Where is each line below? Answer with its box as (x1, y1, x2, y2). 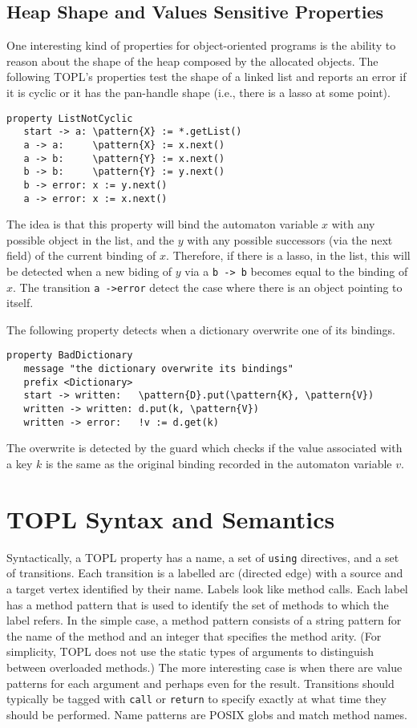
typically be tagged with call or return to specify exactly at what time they (6, 690, 387, 707)
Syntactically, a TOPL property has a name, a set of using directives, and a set (6, 548, 399, 565)
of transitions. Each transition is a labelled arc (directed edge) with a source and (6, 564, 403, 581)
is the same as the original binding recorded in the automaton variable (45, 455, 392, 471)
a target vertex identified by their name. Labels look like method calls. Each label (6, 580, 408, 597)
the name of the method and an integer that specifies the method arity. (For (6, 627, 382, 644)
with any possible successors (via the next (187, 231, 393, 248)
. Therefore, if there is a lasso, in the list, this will (166, 247, 411, 264)
